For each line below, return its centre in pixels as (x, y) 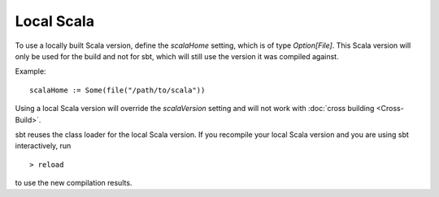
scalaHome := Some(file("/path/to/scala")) (117, 90)
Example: (30, 71)
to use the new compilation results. (74, 183)
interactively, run (43, 146)
